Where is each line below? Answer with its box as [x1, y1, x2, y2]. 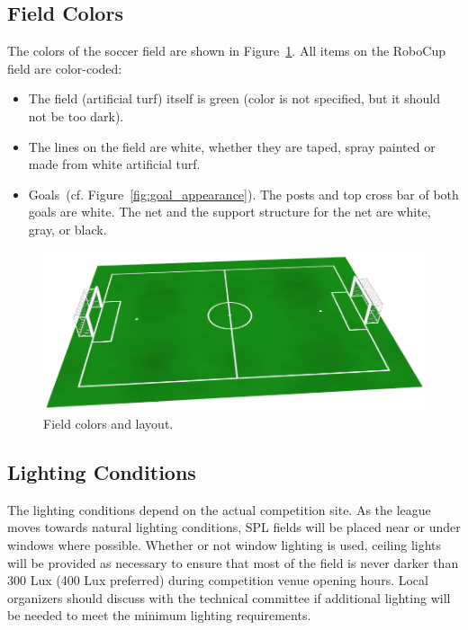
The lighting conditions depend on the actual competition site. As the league [7, 500, 431, 519]
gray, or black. [28, 219, 107, 238]
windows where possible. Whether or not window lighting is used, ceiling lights [7, 535, 442, 554]
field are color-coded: [7, 58, 122, 77]
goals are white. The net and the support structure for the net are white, [28, 202, 431, 221]
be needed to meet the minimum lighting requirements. [7, 606, 311, 625]
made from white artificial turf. [28, 155, 201, 173]
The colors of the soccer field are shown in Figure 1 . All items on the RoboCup [7, 41, 445, 60]
